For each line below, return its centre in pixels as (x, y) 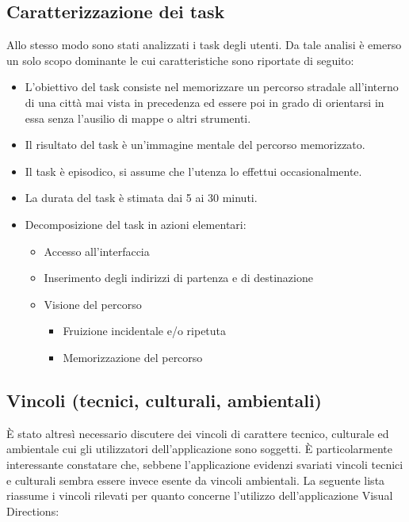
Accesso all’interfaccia (97, 251)
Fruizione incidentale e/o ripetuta (145, 331)
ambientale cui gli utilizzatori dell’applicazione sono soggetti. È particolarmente (199, 449)
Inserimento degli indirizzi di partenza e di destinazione (178, 278)
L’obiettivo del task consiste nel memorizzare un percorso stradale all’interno (212, 87)
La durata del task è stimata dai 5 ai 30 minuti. (141, 198)
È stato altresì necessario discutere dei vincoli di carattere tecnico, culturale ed (198, 433)
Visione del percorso (93, 304)
